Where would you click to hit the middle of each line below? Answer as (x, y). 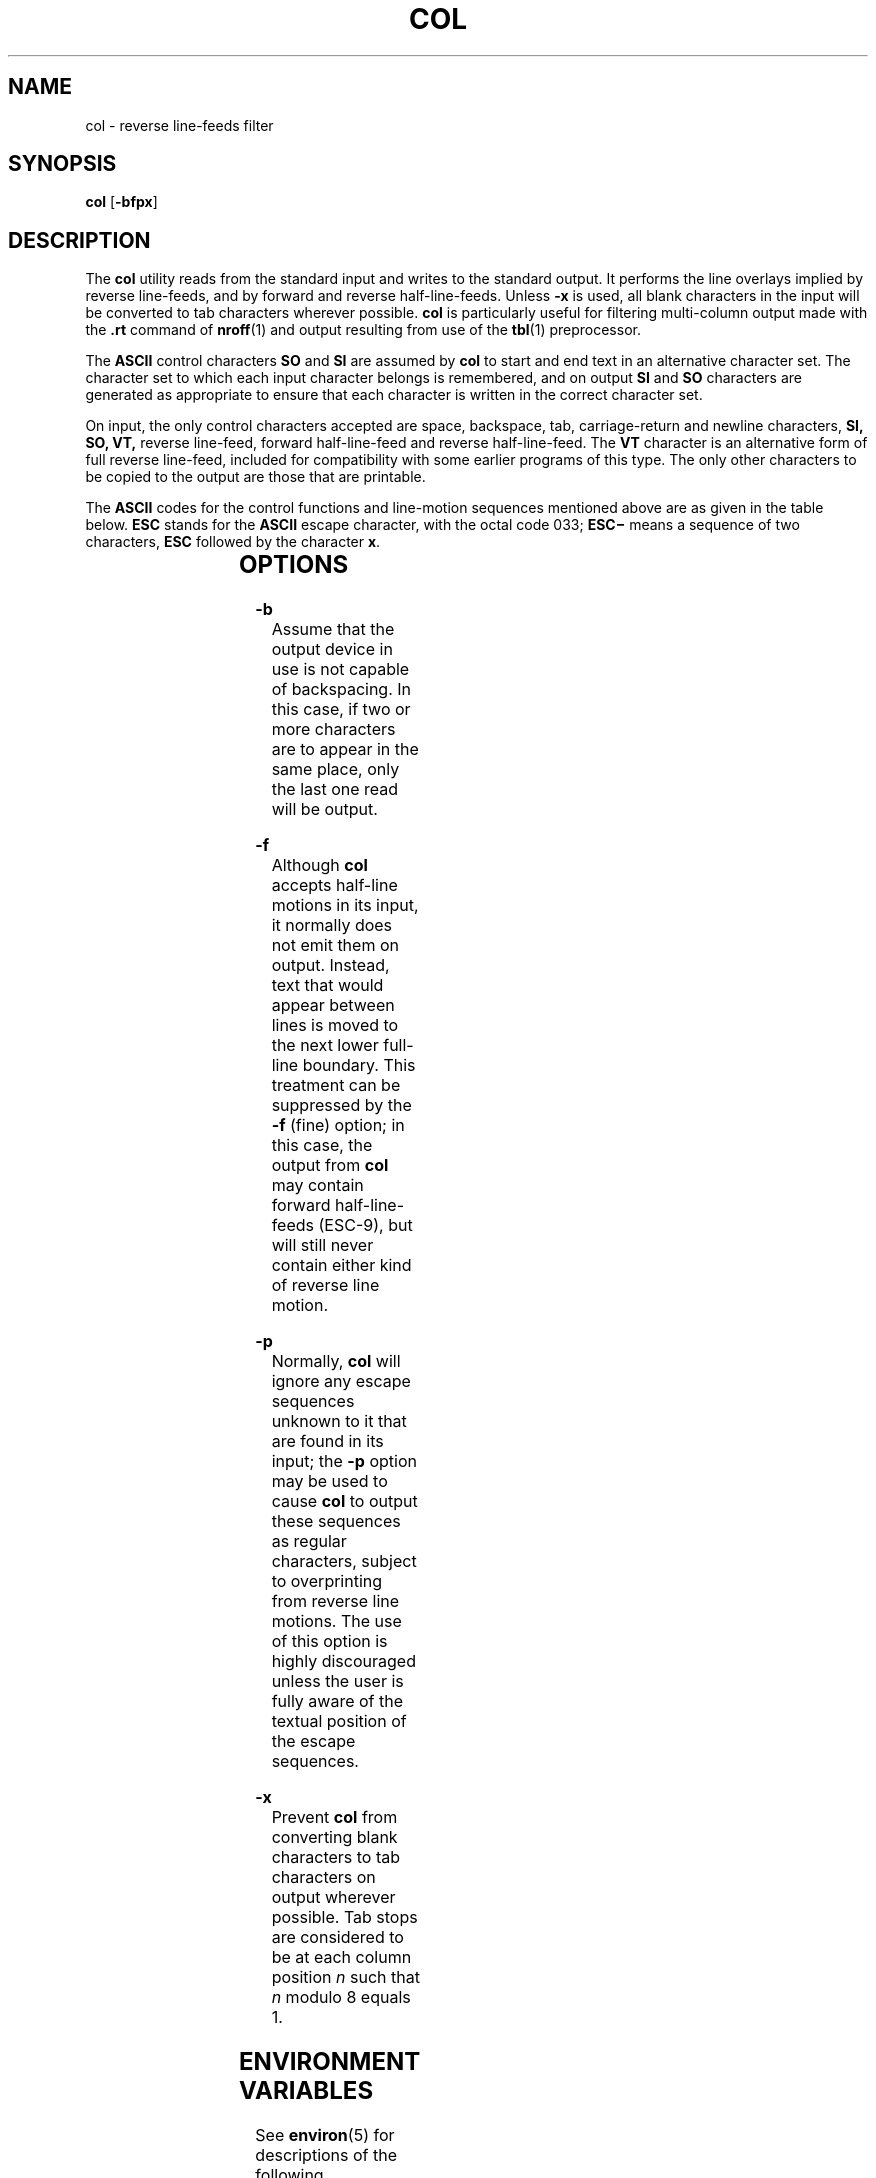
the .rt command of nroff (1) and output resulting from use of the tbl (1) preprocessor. (363, 330)
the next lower (325, 1045)
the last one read (335, 789)
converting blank (334, 1837)
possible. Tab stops (344, 1917)
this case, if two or (341, 709)
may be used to (329, 1481)
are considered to (337, 1937)
